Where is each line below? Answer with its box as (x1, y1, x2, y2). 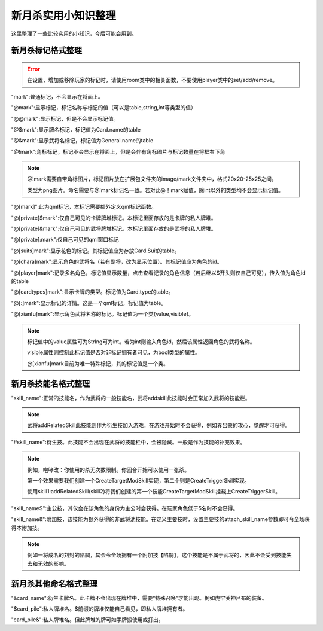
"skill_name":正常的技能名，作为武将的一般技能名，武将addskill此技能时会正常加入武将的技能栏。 (11, 394, 251, 401)
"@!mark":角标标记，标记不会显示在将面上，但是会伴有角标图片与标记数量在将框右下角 (11, 148, 226, 155)
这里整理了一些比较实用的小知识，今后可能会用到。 (11, 30, 137, 37)
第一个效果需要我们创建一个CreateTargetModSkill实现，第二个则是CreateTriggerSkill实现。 (27, 477, 251, 484)
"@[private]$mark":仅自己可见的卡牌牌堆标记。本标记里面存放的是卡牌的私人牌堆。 (11, 214, 217, 221)
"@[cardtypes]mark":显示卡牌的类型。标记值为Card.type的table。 (11, 288, 174, 295)
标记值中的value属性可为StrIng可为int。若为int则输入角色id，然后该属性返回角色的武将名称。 (27, 338, 255, 345)
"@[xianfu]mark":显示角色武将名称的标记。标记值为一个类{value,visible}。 (11, 310, 194, 318)
